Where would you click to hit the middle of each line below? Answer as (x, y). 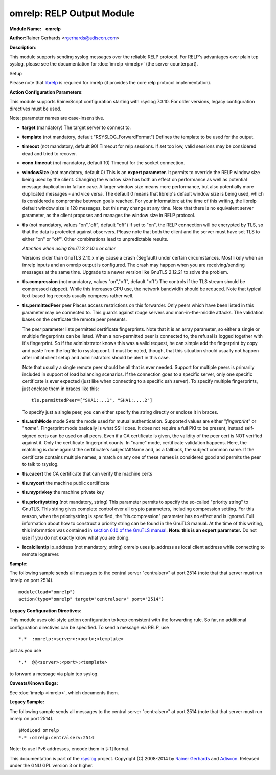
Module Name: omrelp (35, 29)
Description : (23, 47)
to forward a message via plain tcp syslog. (54, 674)
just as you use (25, 651)
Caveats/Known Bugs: (34, 683)
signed (29, 436)
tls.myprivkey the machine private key (63, 492)
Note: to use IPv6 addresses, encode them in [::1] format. (70, 749)
